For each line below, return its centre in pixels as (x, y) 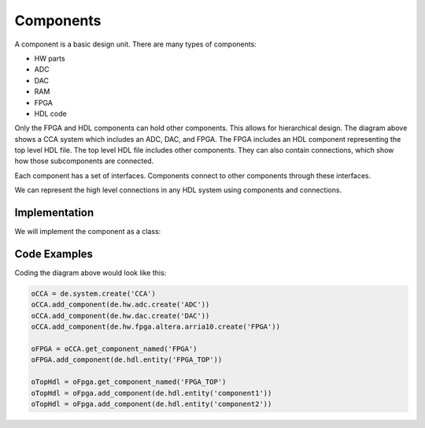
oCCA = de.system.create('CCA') (94, 294)
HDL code (50, 114)
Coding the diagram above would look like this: (91, 273)
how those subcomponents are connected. (84, 161)
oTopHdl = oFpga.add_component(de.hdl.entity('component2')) (152, 404)
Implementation (54, 213)
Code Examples (54, 253)
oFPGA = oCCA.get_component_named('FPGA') (114, 348)
